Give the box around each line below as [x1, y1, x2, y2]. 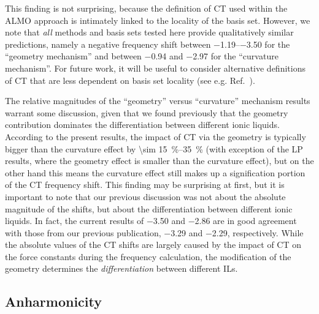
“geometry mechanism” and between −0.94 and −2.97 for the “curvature [5, 50, 279, 62]
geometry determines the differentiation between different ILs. [5, 262, 238, 275]
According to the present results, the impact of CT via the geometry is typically [5, 130, 306, 143]
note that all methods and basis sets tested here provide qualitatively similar [5, 26, 294, 39]
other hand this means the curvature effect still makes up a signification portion [5, 166, 306, 179]
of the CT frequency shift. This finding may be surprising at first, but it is [5, 178, 285, 191]
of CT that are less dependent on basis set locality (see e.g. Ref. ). [5, 73, 255, 86]
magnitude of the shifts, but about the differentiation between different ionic [5, 202, 293, 215]
